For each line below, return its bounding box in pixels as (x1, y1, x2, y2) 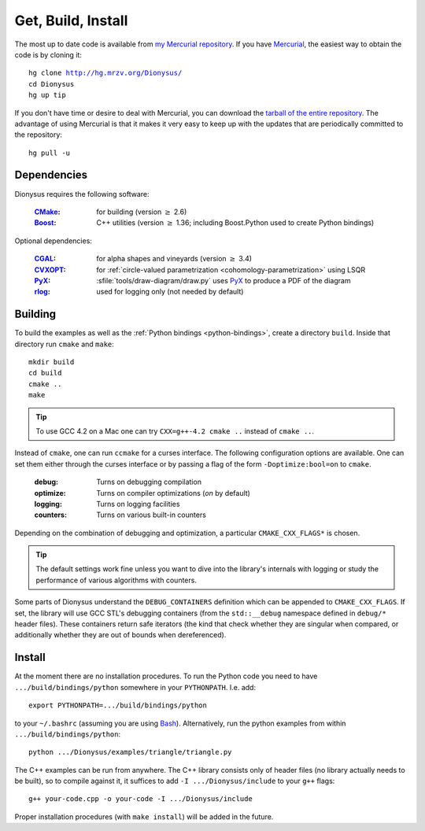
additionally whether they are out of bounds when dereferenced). (14, 630, 227, 640)
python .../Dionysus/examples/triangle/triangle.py (28, 748, 232, 757)
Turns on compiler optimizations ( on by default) (96, 488, 251, 497)
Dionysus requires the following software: (14, 189, 150, 198)
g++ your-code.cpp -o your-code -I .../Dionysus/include (28, 795, 253, 803)
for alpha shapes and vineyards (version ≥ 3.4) (96, 254, 252, 264)
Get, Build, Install (14, 12, 128, 29)
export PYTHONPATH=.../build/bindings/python (28, 701, 208, 710)
